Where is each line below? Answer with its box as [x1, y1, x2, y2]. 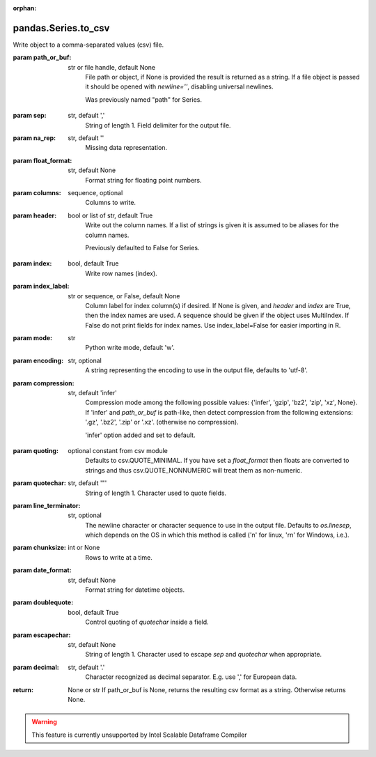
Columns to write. [85, 199, 136, 207]
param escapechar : [13, 631, 71, 639]
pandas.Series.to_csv [13, 22, 110, 34]
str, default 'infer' [68, 389, 118, 397]
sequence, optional [68, 188, 123, 197]
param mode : [13, 334, 53, 342]
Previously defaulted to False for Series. [85, 243, 200, 252]
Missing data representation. [85, 144, 167, 152]
